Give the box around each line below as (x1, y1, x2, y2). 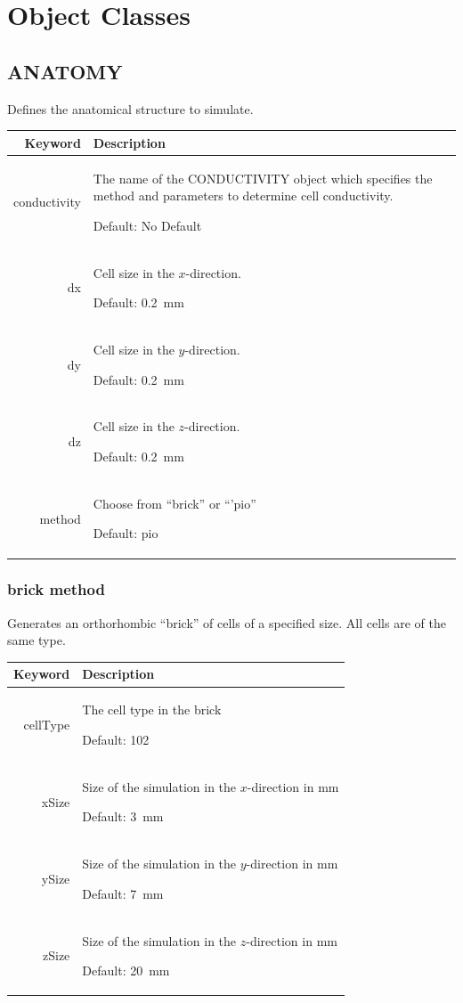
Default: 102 (82, 730, 150, 748)
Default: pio (93, 524, 158, 542)
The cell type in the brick (82, 700, 222, 719)
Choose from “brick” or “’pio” (93, 493, 256, 512)
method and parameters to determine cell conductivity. (93, 186, 394, 205)
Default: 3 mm (82, 807, 164, 826)
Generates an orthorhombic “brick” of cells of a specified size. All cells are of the (7, 613, 446, 632)
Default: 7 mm (82, 884, 164, 902)
